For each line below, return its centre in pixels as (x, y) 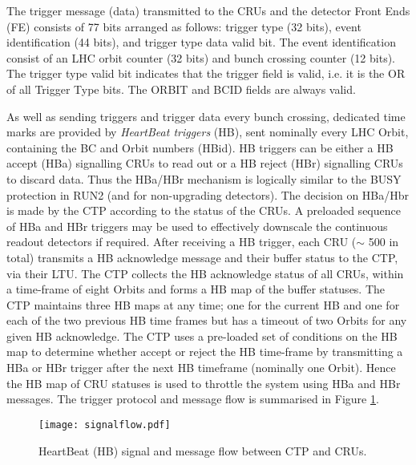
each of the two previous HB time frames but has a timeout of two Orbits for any (207, 320)
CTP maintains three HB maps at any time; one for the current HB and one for (203, 304)
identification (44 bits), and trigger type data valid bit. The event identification (201, 42)
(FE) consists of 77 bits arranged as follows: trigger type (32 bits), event (184, 26)
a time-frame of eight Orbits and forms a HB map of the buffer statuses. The (196, 289)
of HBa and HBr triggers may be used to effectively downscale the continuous (197, 226)
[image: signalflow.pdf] (105, 425)
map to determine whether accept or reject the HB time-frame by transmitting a (205, 352)
